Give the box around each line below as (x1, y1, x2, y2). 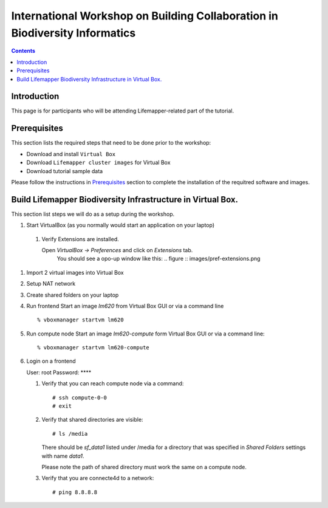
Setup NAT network (26, 280, 76, 287)
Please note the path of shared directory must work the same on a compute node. (41, 464, 247, 470)
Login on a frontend (26, 357, 76, 365)
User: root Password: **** (26, 368, 92, 376)
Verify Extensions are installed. (41, 235, 119, 242)
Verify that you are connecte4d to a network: (41, 475, 154, 482)
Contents (11, 47, 36, 55)
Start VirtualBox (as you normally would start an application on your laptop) (26, 222, 215, 229)
